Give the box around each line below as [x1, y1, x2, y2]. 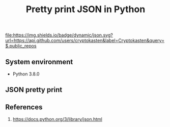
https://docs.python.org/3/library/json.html [12, 116, 103, 122]
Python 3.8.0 [12, 71, 40, 77]
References [5, 103, 43, 111]
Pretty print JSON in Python [25, 4, 146, 15]
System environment [5, 57, 73, 66]
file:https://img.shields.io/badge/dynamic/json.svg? [5, 32, 113, 38]
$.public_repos [5, 43, 37, 49]
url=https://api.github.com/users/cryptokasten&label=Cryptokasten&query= [5, 37, 164, 44]
